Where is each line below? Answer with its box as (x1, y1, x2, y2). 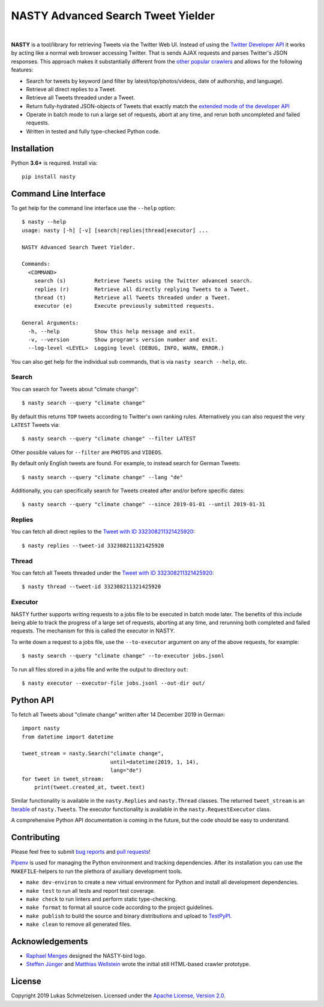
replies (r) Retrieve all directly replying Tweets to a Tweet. (34, 286, 250, 293)
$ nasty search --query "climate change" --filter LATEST (22, 435, 196, 442)
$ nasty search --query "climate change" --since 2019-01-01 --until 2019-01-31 (22, 501, 266, 508)
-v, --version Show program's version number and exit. (28, 336, 218, 343)
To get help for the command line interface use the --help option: (11, 204, 176, 212)
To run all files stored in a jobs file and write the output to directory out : (11, 666, 188, 673)
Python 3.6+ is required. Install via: (11, 159, 98, 167)
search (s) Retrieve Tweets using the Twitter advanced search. (34, 277, 253, 284)
